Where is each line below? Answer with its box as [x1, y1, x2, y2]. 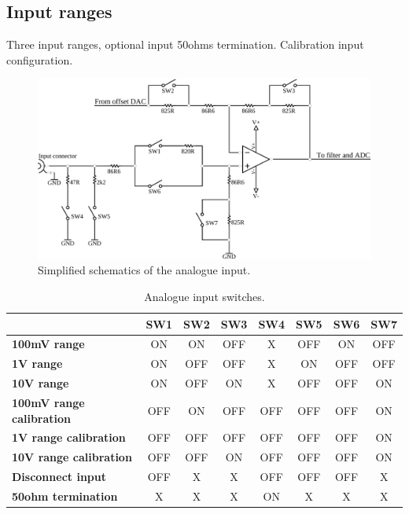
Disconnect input [12, 468, 106, 485]
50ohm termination [12, 487, 118, 504]
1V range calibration [12, 429, 126, 446]
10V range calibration [12, 449, 132, 465]
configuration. [6, 51, 73, 68]
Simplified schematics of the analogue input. [38, 262, 251, 278]
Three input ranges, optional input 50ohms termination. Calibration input [6, 36, 364, 53]
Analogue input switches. [144, 288, 265, 304]
